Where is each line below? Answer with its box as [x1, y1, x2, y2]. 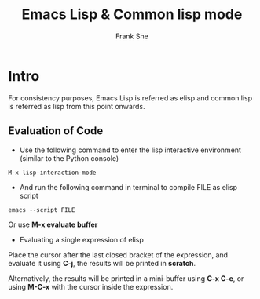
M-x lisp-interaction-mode [8, 169, 97, 177]
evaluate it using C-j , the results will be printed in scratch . [8, 258, 196, 268]
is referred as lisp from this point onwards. [8, 101, 145, 111]
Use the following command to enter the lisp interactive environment [19, 145, 242, 155]
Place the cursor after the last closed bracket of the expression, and [8, 250, 229, 260]
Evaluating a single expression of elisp [19, 235, 144, 244]
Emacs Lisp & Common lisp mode [21, 5, 243, 24]
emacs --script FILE [8, 206, 76, 213]
